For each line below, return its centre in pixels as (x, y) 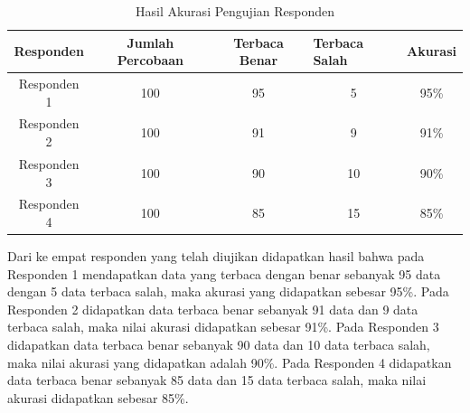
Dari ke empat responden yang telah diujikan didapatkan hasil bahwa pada (216, 256)
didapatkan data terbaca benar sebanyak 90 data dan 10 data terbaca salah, (219, 344)
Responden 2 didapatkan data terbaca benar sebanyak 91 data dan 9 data (213, 309)
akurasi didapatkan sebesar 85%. (98, 397)
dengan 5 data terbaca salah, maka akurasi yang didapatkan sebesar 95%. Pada (228, 291)
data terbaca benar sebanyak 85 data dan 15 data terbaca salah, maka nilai (217, 380)
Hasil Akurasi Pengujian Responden (235, 11)
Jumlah (150, 42)
